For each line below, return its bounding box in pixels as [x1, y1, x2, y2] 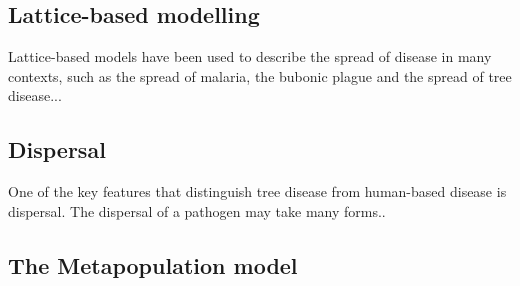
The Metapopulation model [8, 249, 298, 280]
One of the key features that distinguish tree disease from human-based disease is [8, 181, 507, 202]
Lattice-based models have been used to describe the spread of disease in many [8, 46, 492, 67]
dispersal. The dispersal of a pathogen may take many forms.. [8, 200, 386, 221]
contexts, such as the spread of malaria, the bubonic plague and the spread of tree [8, 65, 512, 86]
